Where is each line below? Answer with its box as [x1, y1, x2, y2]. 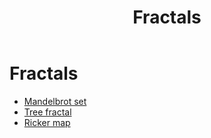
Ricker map [23, 116, 71, 128]
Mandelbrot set [23, 95, 87, 107]
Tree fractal [23, 106, 72, 118]
